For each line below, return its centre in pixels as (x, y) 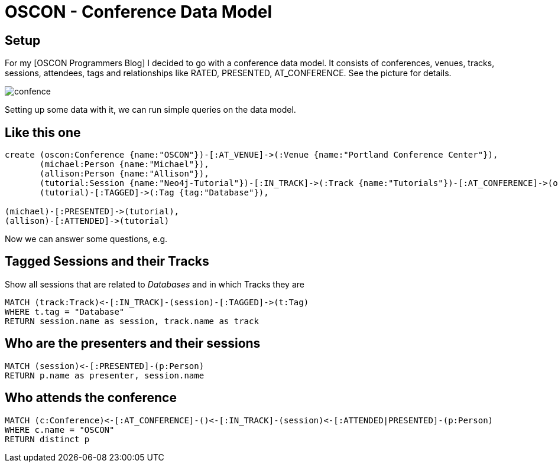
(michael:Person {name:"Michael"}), (124, 164)
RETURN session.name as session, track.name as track (132, 321)
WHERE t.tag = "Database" (65, 311)
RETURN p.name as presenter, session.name (105, 375)
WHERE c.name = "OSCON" (60, 430)
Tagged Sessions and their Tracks (107, 262)
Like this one (43, 132)
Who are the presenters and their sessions (133, 344)
